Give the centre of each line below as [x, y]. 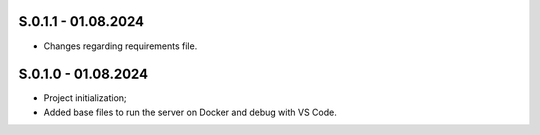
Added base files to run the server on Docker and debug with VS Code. [190, 112]
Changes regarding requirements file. [120, 46]
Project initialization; [85, 98]
